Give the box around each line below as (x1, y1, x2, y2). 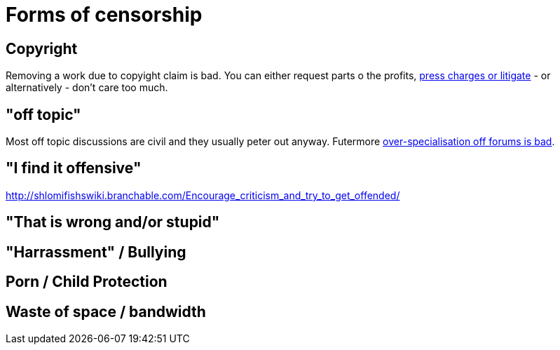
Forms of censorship (6, 3, 203, 27)
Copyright (6, 39, 78, 58)
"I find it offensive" (6, 159, 142, 177)
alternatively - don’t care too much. (6, 81, 168, 94)
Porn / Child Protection (6, 273, 168, 291)
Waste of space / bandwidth (6, 302, 206, 321)
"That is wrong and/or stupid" (6, 213, 220, 231)
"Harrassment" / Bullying (6, 243, 186, 261)
